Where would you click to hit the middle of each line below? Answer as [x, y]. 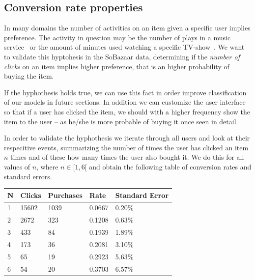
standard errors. [28, 176]
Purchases [65, 195]
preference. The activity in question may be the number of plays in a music [117, 37]
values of [17, 166]
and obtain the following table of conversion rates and [170, 166]
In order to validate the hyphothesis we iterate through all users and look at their [127, 138]
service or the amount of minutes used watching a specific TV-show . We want [124, 47]
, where [47, 166]
